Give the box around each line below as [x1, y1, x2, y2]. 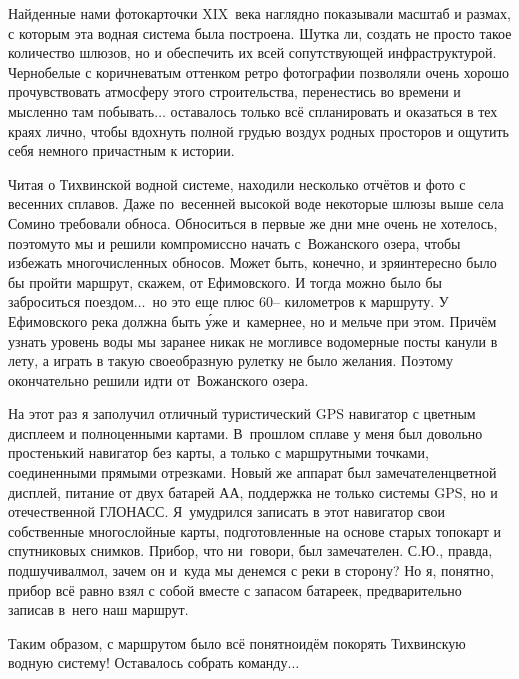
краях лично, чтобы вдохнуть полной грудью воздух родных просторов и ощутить [8, 120, 509, 141]
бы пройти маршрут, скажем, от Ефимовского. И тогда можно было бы [8, 271, 442, 292]
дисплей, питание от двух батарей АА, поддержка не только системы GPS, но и [8, 481, 498, 502]
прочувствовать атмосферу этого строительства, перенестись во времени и [8, 81, 461, 102]
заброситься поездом [8, 291, 134, 312]
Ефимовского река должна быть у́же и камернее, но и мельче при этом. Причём [8, 310, 497, 331]
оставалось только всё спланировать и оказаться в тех [170, 100, 498, 121]
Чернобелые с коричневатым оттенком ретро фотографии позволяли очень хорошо [8, 61, 510, 82]
